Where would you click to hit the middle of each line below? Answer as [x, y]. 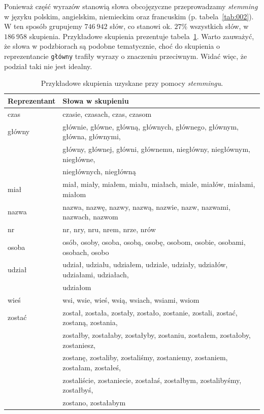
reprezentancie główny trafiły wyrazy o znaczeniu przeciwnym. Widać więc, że [126, 56]
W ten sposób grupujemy [43, 26]
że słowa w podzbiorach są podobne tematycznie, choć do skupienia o [112, 46]
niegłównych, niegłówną [99, 171]
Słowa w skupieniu [96, 100]
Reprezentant [32, 100]
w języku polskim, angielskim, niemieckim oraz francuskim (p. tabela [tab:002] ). [129, 16]
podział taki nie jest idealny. [48, 66]
